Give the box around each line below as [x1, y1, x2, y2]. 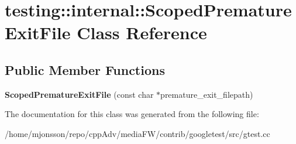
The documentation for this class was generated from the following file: [5, 108, 259, 120]
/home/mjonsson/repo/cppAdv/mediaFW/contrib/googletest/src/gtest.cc [5, 127, 270, 139]
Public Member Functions [5, 60, 165, 78]
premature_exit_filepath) [160, 88, 253, 100]
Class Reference [77, 20, 207, 44]
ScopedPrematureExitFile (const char [5, 88, 154, 100]
